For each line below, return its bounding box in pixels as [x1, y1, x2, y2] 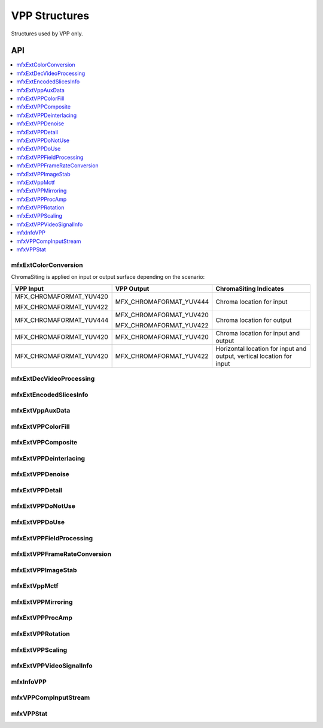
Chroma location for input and [215, 329, 300, 337]
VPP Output [115, 284, 150, 293]
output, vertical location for [215, 351, 292, 360]
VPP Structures [11, 9, 90, 22]
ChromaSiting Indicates [215, 284, 284, 293]
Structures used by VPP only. [11, 30, 83, 37]
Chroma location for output [215, 315, 292, 324]
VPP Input [14, 284, 44, 293]
